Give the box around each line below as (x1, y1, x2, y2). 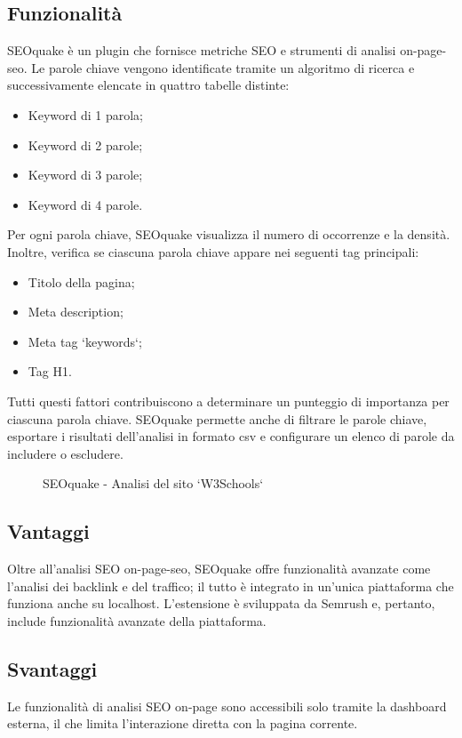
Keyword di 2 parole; (28, 135, 143, 154)
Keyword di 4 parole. (28, 195, 143, 213)
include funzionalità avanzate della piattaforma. (7, 611, 267, 630)
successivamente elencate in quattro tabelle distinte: (7, 76, 290, 94)
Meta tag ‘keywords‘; (28, 332, 142, 350)
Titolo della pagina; (28, 272, 135, 291)
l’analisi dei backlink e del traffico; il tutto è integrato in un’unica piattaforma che (7, 576, 454, 595)
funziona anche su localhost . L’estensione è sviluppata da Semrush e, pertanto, (7, 594, 435, 613)
